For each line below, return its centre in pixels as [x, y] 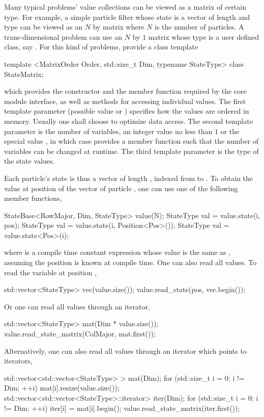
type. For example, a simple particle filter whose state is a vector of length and [127, 17]
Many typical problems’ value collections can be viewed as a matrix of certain [125, 7]
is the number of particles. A [199, 27]
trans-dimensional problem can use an [63, 36]
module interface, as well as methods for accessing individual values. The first [125, 101]
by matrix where [119, 27]
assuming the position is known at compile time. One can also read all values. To [130, 262]
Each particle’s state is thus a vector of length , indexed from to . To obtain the [129, 178]
